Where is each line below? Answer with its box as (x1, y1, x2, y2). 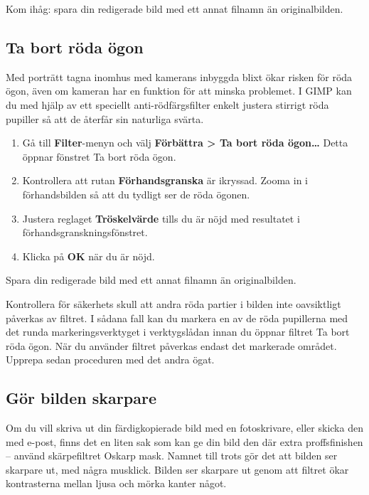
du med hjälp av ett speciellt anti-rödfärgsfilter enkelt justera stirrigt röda (6, 97, 329, 112)
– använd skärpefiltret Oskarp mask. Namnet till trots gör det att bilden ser (6, 448, 338, 463)
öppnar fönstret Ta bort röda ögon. (22, 149, 176, 164)
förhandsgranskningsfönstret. (22, 225, 148, 240)
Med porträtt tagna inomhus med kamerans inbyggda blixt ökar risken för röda (6, 69, 353, 84)
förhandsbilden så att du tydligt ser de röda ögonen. (22, 186, 250, 201)
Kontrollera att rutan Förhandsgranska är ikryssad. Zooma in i (22, 173, 309, 188)
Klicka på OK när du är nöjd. (22, 248, 155, 263)
